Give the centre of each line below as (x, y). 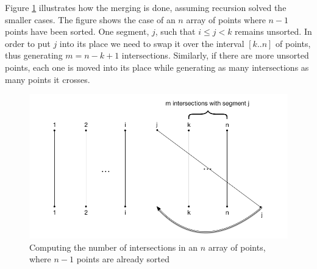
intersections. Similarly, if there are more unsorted (215, 55)
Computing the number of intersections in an (113, 247)
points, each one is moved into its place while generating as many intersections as (157, 67)
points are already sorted (123, 259)
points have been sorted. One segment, (77, 31)
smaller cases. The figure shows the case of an (90, 19)
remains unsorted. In (273, 31)
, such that (175, 31)
